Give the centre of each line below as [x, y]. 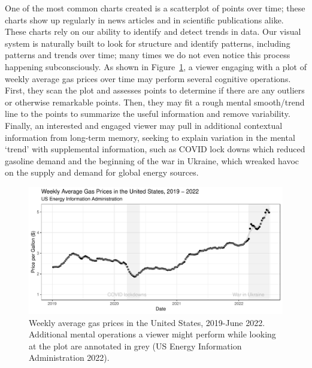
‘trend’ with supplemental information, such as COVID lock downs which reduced [155, 149]
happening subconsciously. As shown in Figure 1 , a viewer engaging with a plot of [156, 66]
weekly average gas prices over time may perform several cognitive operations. [148, 78]
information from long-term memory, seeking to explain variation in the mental [150, 137]
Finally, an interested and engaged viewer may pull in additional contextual [144, 125]
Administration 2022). [69, 358]
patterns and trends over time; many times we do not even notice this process [148, 55]
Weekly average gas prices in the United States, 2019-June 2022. [147, 322]
